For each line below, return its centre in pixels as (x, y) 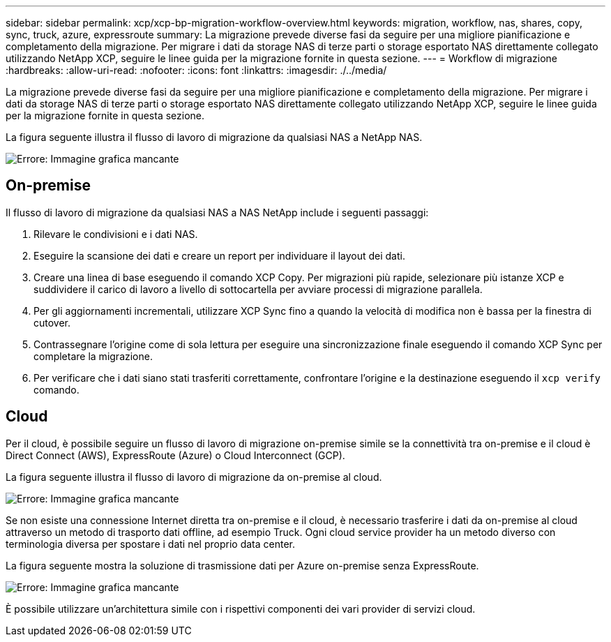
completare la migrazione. (93, 356)
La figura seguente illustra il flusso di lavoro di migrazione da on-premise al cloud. (194, 477)
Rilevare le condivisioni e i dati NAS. (116, 234)
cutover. (52, 322)
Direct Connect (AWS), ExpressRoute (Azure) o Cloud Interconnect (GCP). (175, 455)
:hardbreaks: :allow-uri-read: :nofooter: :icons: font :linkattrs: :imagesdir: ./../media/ (196, 70)
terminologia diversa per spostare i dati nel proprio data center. (150, 544)
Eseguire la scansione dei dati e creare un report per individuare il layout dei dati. (219, 255)
